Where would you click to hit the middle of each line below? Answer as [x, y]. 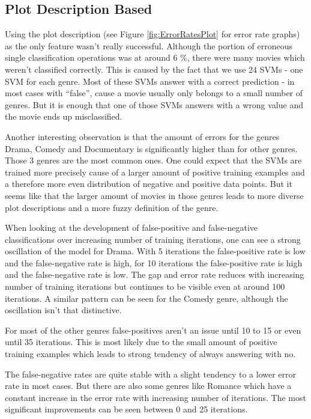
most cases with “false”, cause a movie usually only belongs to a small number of [154, 93]
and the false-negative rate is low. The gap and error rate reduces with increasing [155, 274]
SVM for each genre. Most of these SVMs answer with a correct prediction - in [150, 81]
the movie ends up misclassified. [64, 116]
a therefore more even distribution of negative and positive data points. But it [149, 184]
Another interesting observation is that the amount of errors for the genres [142, 136]
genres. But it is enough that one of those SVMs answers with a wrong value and [154, 104]
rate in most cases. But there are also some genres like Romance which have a [148, 386]
